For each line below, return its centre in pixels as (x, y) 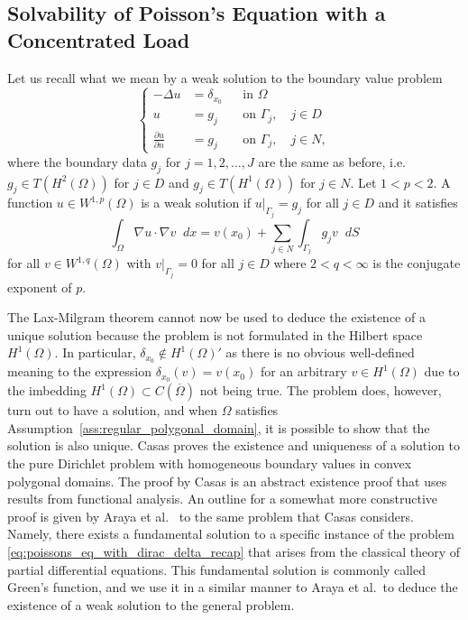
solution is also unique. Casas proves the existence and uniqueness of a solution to (234, 445)
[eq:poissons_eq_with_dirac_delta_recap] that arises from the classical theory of (234, 551)
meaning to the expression (80, 371)
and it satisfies (418, 203)
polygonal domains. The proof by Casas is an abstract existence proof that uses (227, 481)
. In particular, (95, 352)
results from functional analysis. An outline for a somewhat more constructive (223, 499)
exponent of (40, 287)
